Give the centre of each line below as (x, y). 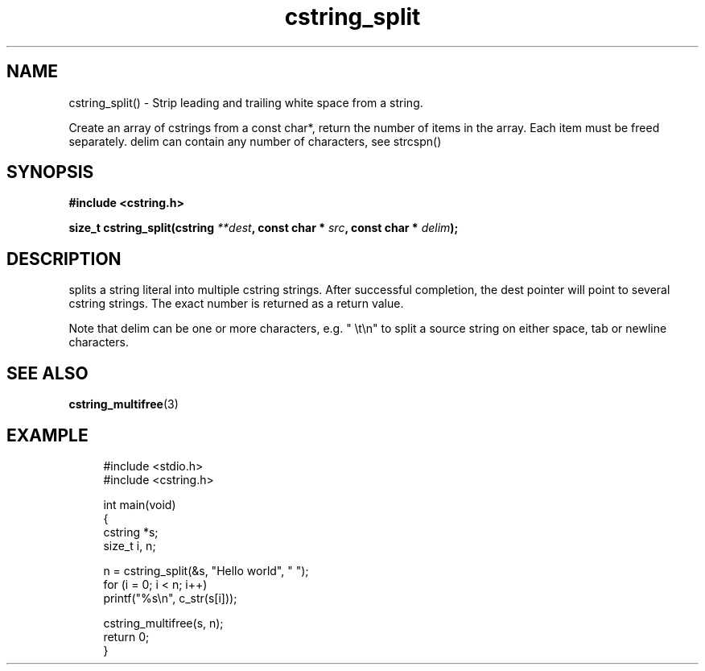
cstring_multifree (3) (124, 404)
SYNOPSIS (50, 172)
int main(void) (140, 504)
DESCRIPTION (64, 259)
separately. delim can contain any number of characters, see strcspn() (255, 141)
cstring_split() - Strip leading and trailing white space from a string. (246, 102)
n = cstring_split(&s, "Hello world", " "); (206, 570)
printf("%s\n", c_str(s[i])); (170, 598)
